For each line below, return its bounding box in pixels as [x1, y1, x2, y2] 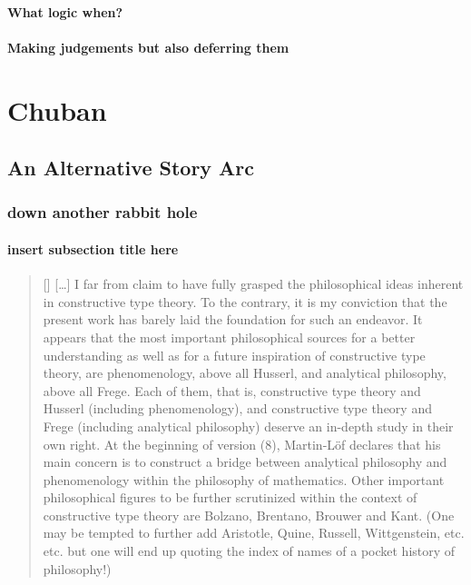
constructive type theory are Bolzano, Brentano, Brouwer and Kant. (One [43, 505, 455, 524]
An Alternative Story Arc [7, 154, 255, 182]
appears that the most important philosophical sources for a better [43, 327, 416, 346]
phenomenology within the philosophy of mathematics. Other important [43, 470, 445, 489]
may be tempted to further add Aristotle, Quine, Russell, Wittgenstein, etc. [43, 523, 465, 542]
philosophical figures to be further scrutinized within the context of [43, 488, 417, 507]
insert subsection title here [7, 239, 179, 258]
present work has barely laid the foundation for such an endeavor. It [43, 310, 423, 329]
